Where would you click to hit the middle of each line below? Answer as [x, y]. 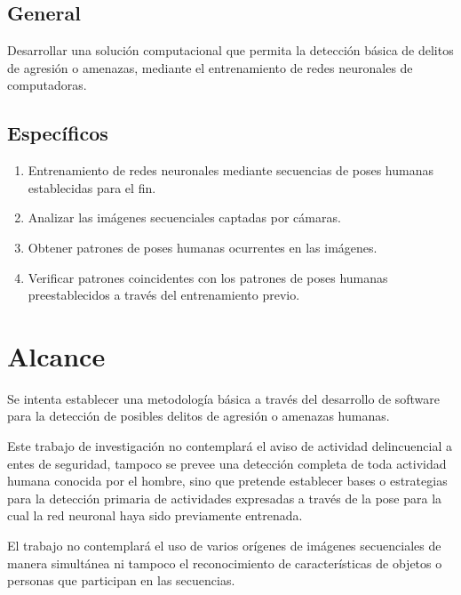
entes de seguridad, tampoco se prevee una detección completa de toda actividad [227, 463]
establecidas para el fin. [92, 187]
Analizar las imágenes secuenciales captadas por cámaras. [184, 217]
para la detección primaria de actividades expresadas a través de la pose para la [225, 498]
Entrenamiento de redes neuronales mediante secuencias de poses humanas [230, 170]
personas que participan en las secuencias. [121, 580]
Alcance [56, 355]
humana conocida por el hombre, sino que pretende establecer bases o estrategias [227, 481]
